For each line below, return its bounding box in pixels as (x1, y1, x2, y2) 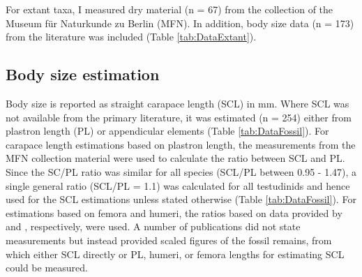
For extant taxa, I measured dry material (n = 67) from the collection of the (6, 2, 333, 16)
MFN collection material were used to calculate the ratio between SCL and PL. (6, 151, 345, 165)
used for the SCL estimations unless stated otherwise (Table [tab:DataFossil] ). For (6, 192, 356, 207)
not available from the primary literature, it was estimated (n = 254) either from (6, 110, 352, 124)
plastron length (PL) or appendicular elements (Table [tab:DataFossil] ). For (6, 123, 329, 138)
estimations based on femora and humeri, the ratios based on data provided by (6, 205, 342, 220)
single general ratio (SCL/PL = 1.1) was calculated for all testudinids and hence (6, 178, 350, 193)
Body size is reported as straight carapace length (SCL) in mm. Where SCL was (6, 96, 349, 110)
